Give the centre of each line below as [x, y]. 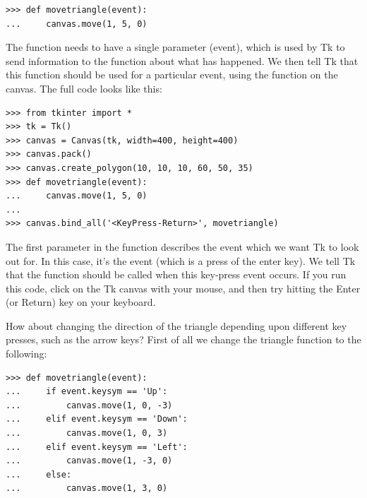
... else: [39, 474]
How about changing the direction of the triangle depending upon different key [176, 325]
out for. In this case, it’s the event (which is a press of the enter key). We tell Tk [181, 260]
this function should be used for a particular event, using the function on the [172, 75]
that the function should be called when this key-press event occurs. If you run [176, 274]
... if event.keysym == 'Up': [87, 392]
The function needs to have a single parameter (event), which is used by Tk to [175, 47]
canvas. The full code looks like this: [84, 88]
